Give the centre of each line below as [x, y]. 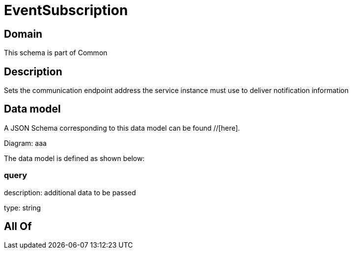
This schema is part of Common [56, 53]
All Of [18, 227]
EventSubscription [66, 10]
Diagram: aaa [25, 143]
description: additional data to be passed [70, 192]
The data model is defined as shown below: [74, 158]
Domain [23, 34]
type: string [23, 207]
